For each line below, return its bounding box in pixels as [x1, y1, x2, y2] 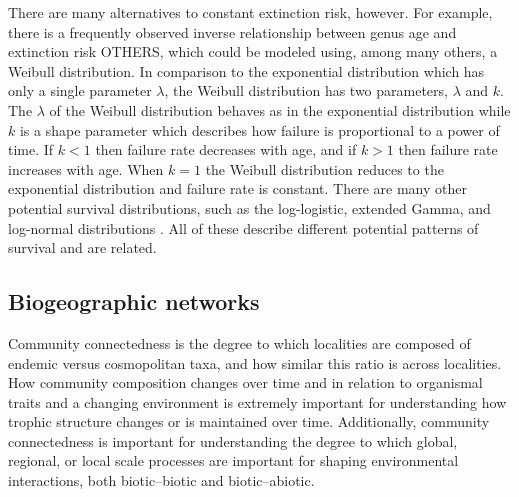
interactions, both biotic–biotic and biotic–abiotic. [8, 470, 315, 491]
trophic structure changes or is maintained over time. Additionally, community [8, 411, 490, 432]
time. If [8, 139, 54, 160]
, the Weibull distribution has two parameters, [164, 80, 448, 101]
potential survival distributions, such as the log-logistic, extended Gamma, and [8, 197, 491, 218]
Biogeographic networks [8, 286, 260, 317]
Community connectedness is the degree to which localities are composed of [8, 332, 471, 353]
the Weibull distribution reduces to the [205, 158, 444, 179]
